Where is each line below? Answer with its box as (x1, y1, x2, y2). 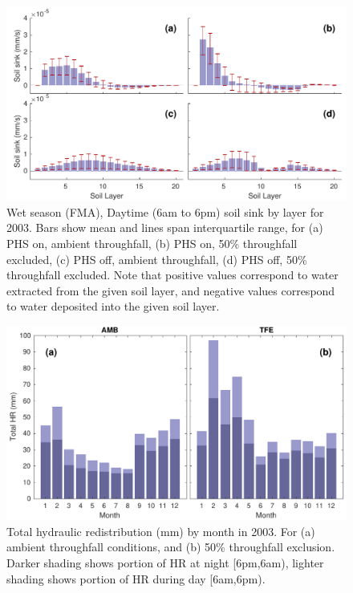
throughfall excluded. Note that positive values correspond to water (6, 266, 339, 283)
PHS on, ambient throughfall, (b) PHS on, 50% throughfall (6, 235, 298, 251)
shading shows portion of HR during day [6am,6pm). (6, 570, 266, 587)
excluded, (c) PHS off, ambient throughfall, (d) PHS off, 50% (6, 250, 307, 267)
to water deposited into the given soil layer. (6, 298, 220, 315)
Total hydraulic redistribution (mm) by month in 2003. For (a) (6, 522, 315, 539)
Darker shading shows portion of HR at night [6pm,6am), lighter (6, 554, 324, 571)
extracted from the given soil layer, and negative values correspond (6, 282, 335, 299)
